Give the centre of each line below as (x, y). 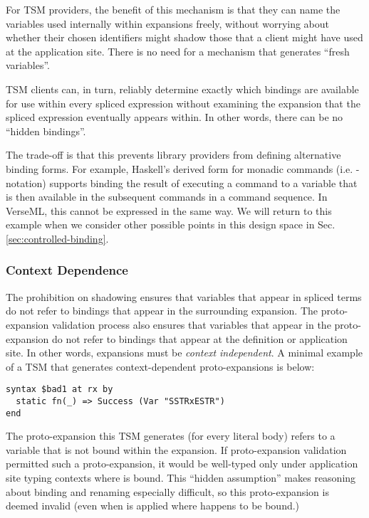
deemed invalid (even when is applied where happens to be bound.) (153, 506)
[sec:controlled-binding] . (57, 238)
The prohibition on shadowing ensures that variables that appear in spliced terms (184, 296)
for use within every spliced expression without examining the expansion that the (183, 103)
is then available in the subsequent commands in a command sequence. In (167, 197)
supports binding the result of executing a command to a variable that (203, 183)
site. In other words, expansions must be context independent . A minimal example (184, 353)
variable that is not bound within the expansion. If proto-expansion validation (176, 449)
